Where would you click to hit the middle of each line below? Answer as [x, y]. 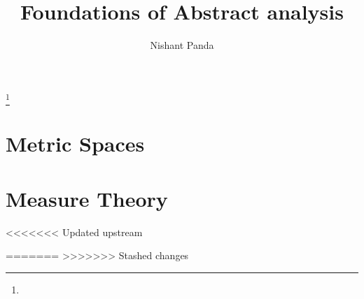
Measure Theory [87, 198]
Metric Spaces [75, 144]
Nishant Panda [182, 45]
